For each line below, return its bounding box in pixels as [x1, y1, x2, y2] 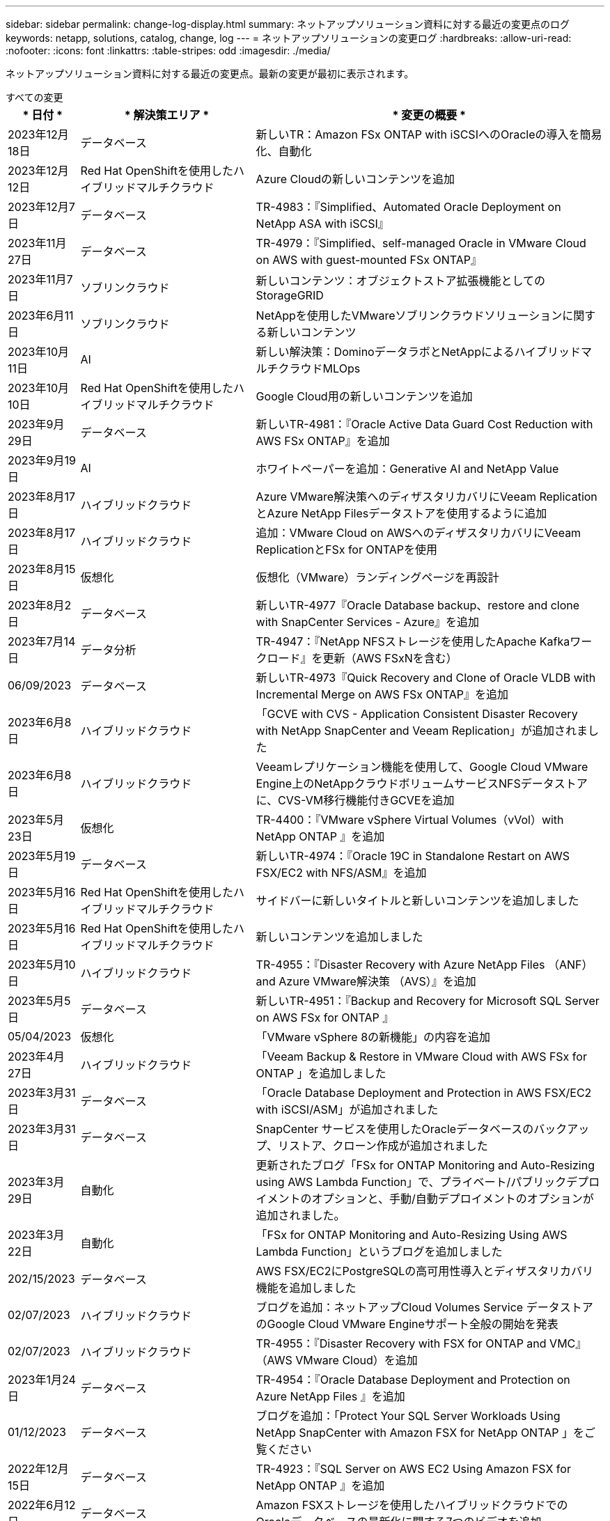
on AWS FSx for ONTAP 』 [256, 1011, 394, 1024]
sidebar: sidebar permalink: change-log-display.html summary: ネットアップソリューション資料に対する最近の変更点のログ [6, 18, 570, 30]
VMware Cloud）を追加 [295, 1353, 418, 1367]
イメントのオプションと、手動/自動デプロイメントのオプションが [256, 1192, 594, 1206]
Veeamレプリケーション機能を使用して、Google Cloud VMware [256, 760, 588, 774]
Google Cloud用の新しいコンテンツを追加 [256, 389, 473, 403]
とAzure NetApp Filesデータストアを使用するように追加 [256, 506, 547, 520]
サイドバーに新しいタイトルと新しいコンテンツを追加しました [256, 894, 579, 907]
